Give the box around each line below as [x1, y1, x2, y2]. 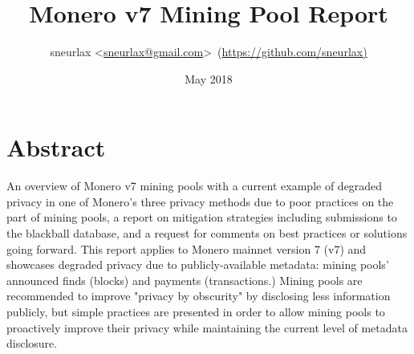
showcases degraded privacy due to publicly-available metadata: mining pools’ [6, 256, 389, 273]
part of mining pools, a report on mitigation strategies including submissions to [6, 209, 397, 226]
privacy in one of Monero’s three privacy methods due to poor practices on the [6, 193, 394, 210]
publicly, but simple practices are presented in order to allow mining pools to [6, 303, 385, 319]
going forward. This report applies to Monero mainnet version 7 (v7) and [6, 240, 367, 257]
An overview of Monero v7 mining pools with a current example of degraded [6, 177, 383, 194]
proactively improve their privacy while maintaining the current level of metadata [6, 319, 408, 336]
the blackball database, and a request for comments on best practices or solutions [6, 225, 408, 242]
